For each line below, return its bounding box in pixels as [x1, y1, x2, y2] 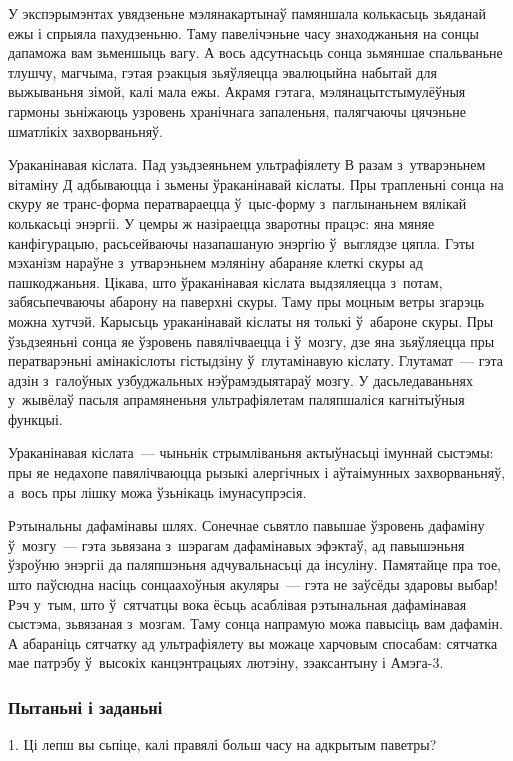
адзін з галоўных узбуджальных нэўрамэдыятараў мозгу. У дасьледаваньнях [8, 369, 473, 390]
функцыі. [8, 408, 63, 429]
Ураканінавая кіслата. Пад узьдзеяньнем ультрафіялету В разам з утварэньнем [8, 154, 486, 175]
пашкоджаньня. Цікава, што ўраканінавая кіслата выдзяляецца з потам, [8, 271, 443, 292]
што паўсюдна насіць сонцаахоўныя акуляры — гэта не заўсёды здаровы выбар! [8, 574, 498, 595]
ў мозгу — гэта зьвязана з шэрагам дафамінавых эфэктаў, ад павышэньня [8, 534, 465, 555]
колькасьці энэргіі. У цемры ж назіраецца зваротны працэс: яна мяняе [8, 212, 435, 233]
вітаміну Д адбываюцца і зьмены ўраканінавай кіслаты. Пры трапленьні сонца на [8, 173, 504, 194]
